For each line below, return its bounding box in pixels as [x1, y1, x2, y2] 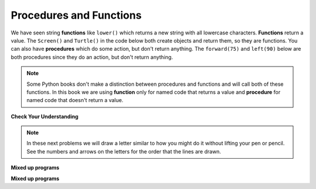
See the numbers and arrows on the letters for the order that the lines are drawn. [26, 148, 222, 155]
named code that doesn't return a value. [26, 97, 123, 104]
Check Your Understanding [11, 113, 78, 120]
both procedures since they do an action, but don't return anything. [11, 53, 173, 61]
